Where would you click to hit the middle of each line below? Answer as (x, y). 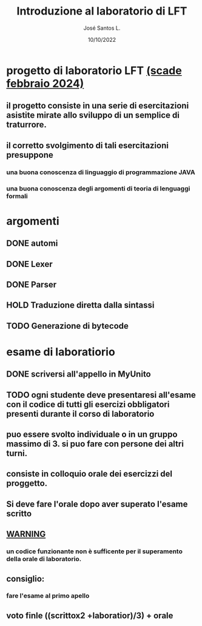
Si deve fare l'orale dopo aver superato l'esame (97, 504)
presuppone (30, 155)
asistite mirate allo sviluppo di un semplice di (93, 116)
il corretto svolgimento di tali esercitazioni (87, 145)
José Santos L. (102, 28)
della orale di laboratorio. (44, 559)
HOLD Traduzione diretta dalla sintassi (80, 305)
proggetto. (27, 483)
